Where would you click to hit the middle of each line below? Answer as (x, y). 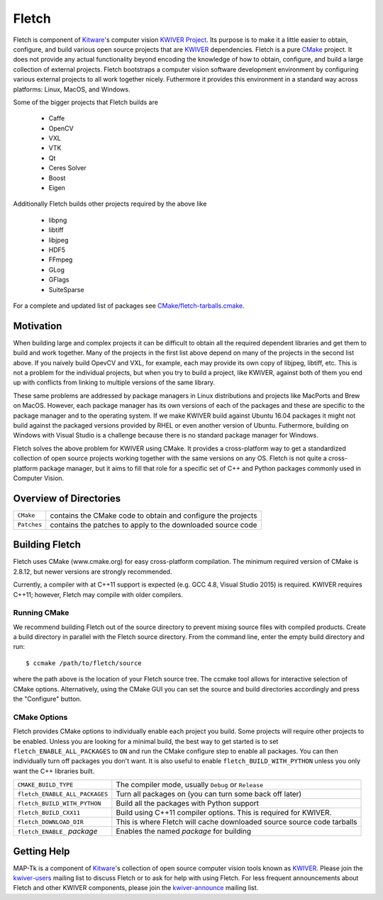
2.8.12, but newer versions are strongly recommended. (93, 572)
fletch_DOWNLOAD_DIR (51, 822)
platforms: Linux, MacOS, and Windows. (72, 89)
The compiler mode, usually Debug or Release (190, 785)
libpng (58, 220)
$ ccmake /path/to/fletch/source (84, 663)
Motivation (38, 326)
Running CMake (41, 613)
